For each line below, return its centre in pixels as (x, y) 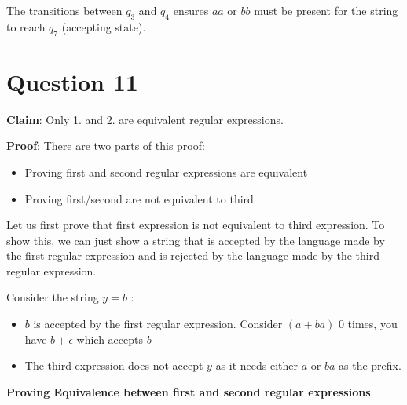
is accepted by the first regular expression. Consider (158, 324)
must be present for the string (326, 10)
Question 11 (72, 81)
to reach (26, 26)
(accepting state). (104, 26)
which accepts (110, 339)
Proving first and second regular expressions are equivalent (166, 171)
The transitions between (64, 10)
